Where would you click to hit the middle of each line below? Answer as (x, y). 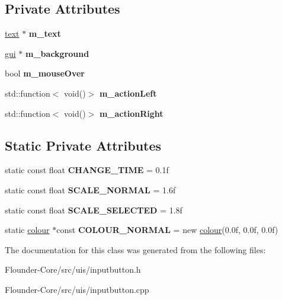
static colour (27, 230)
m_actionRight (131, 113)
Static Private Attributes (83, 145)
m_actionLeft (128, 93)
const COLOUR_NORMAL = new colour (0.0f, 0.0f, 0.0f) (167, 230)
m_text (45, 33)
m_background (57, 53)
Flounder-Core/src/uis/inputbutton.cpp (77, 289)
